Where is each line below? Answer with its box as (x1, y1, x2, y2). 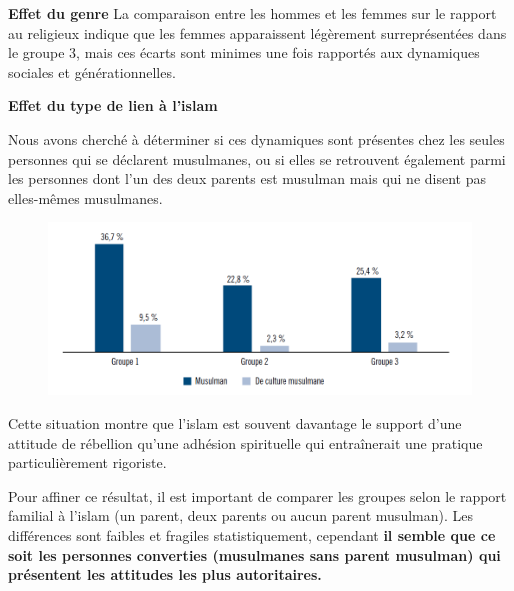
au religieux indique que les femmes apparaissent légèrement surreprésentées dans (8, 22, 507, 43)
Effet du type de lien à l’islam (8, 95, 218, 116)
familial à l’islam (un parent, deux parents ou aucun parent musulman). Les (8, 505, 473, 526)
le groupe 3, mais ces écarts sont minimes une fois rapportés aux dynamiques (8, 42, 480, 63)
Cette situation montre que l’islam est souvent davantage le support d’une (8, 412, 462, 433)
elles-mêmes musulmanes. (8, 187, 163, 208)
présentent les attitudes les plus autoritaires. (8, 564, 322, 585)
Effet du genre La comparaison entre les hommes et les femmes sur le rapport (8, 3, 497, 23)
